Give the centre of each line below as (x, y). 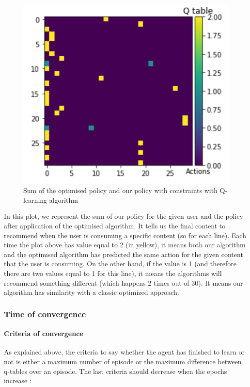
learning (35, 200)
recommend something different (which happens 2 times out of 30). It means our (124, 282)
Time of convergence (45, 314)
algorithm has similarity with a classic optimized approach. (92, 292)
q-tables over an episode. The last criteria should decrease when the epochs (116, 371)
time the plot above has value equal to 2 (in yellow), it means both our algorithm (125, 245)
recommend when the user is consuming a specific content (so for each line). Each (125, 235)
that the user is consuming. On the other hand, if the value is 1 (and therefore (120, 264)
